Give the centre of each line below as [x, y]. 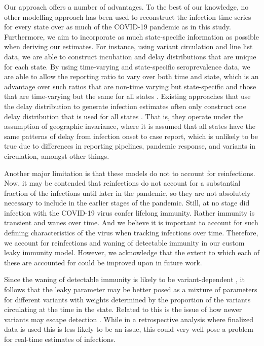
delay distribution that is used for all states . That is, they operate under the [124, 116]
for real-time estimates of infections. [60, 339]
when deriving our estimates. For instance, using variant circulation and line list [128, 46]
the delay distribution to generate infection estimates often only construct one [125, 106]
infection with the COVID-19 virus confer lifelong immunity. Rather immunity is [129, 212]
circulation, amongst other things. [57, 155]
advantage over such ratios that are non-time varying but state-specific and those [130, 86]
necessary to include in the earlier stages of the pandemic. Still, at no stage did [127, 203]
